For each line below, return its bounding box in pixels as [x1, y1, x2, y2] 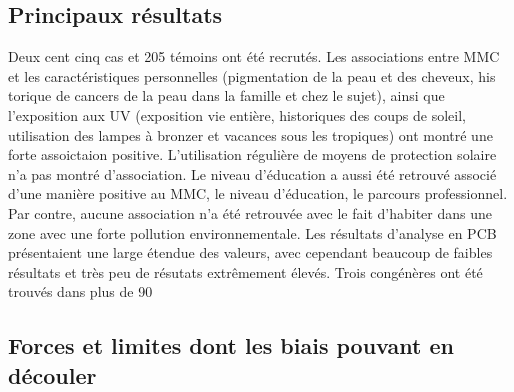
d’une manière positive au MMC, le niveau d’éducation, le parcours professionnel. [8, 183, 508, 204]
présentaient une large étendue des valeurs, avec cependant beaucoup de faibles [8, 242, 493, 263]
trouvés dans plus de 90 [8, 281, 153, 302]
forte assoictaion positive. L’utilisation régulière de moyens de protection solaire [8, 144, 497, 165]
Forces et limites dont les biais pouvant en [8, 330, 454, 361]
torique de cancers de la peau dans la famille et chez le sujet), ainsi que [8, 85, 445, 106]
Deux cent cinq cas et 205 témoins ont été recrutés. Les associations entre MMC [8, 46, 500, 67]
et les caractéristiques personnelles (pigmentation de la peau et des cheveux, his [8, 65, 496, 86]
